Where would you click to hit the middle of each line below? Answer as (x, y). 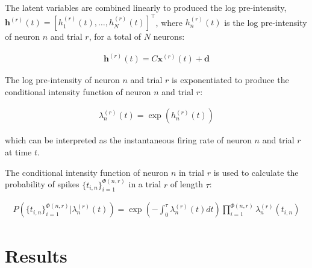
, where (169, 22)
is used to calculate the (256, 172)
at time (18, 151)
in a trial (145, 184)
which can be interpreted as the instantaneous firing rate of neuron (128, 140)
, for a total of (115, 36)
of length (186, 184)
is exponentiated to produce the (230, 80)
